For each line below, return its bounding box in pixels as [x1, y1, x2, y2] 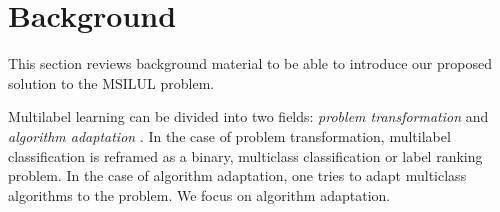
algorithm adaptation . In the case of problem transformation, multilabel [8, 125, 451, 146]
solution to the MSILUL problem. [8, 72, 215, 93]
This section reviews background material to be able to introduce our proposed [8, 53, 492, 74]
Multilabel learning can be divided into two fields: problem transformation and [8, 106, 489, 127]
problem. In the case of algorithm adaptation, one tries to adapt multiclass [8, 165, 467, 186]
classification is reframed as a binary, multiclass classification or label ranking [8, 145, 483, 166]
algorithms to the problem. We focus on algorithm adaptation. [8, 184, 391, 205]
